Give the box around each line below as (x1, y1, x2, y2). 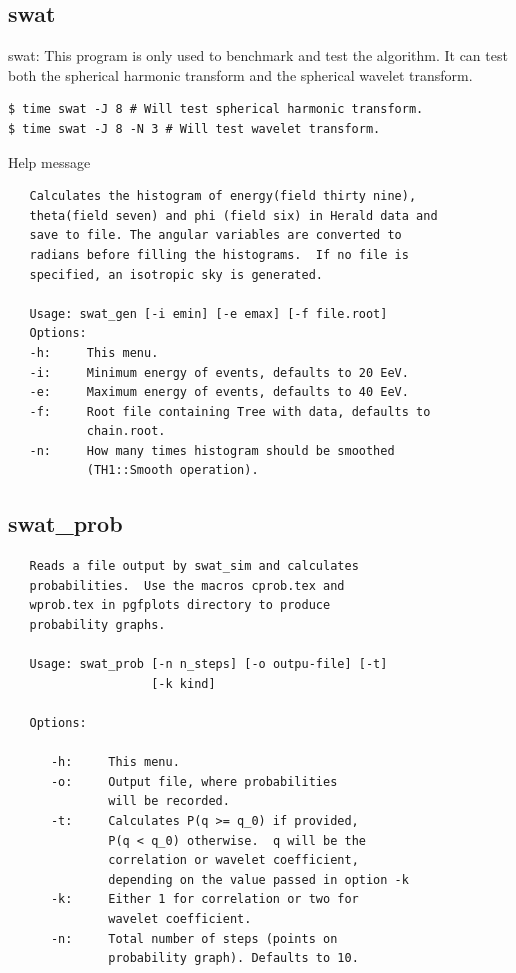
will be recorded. (108, 794, 230, 809)
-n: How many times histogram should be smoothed (29, 443, 395, 458)
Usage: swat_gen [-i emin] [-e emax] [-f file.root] (29, 306, 388, 321)
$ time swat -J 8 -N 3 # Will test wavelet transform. (8, 121, 381, 136)
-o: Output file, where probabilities (50, 774, 338, 789)
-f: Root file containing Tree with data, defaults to (29, 404, 431, 419)
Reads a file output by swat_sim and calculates (29, 559, 359, 574)
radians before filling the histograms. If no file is (29, 247, 409, 262)
